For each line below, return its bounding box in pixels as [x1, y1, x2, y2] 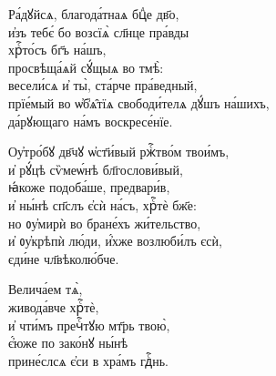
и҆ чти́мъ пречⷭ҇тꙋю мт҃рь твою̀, [8, 315, 170, 334]
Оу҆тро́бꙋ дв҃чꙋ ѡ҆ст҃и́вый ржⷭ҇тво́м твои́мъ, [8, 142, 230, 161]
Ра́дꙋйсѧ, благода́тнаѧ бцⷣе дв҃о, [8, 5, 179, 23]
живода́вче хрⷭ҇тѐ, [8, 297, 99, 316]
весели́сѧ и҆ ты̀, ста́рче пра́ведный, [8, 76, 198, 95]
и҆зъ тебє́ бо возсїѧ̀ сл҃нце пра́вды [8, 22, 189, 41]
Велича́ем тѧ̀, [8, 279, 83, 299]
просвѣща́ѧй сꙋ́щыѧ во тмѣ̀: [8, 57, 164, 76]
